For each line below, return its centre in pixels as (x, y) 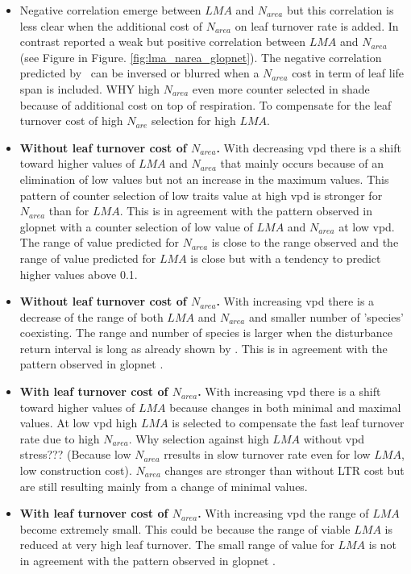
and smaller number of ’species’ (326, 316)
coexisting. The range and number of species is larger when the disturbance (206, 333)
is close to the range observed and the (305, 242)
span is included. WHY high (90, 88)
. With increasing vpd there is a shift (289, 391)
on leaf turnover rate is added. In (317, 25)
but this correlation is (340, 10)
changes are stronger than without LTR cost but (284, 470)
